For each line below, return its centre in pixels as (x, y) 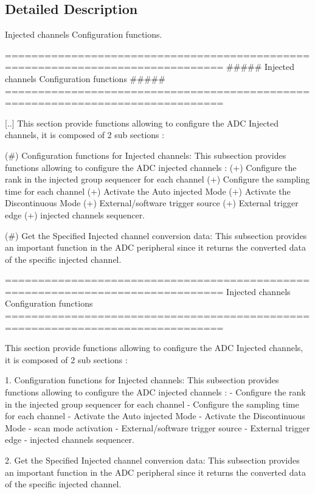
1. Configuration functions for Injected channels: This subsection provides (142, 380)
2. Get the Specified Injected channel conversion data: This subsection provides (152, 460)
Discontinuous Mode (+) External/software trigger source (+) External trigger (152, 203)
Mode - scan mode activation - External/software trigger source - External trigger (157, 427)
